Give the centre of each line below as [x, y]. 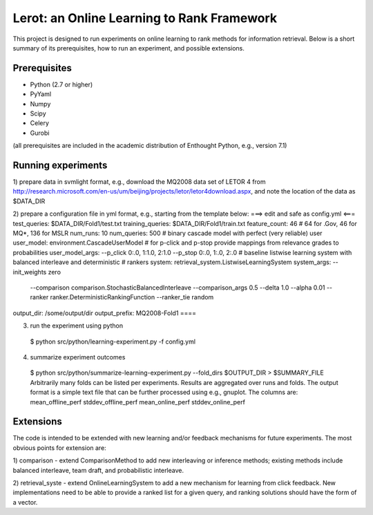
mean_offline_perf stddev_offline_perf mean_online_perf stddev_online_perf [137, 402]
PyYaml [41, 94]
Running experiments [60, 165]
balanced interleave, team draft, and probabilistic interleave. [98, 470]
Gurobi [40, 133]
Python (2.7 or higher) [61, 84]
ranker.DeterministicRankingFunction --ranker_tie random [132, 297]
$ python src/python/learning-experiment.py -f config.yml [113, 341]
